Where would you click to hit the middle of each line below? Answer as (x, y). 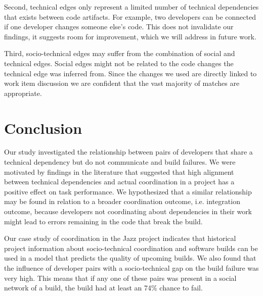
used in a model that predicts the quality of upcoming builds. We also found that (130, 258)
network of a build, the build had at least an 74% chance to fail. (103, 288)
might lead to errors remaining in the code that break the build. (103, 221)
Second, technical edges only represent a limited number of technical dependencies (131, 7)
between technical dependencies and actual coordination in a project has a (119, 182)
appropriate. (23, 93)
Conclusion (43, 128)
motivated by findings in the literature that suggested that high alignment (119, 171)
